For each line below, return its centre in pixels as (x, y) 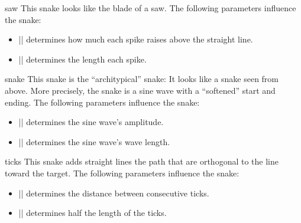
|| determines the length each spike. (82, 59)
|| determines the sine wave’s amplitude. (91, 122)
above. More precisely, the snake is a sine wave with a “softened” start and (140, 90)
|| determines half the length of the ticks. (93, 213)
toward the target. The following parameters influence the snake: (122, 173)
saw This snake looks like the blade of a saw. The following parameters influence (150, 8)
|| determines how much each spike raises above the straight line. (136, 39)
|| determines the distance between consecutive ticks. (114, 193)
